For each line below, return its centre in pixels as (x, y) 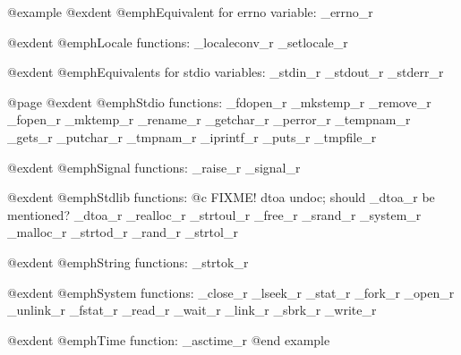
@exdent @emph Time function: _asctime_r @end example (169, 339)
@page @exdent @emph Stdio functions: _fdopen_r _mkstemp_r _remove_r (219, 101)
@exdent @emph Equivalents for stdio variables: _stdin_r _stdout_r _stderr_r (226, 72)
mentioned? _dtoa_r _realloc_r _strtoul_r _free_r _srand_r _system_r (214, 214)
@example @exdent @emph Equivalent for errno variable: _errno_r (190, 12)
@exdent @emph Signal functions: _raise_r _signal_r (154, 167)
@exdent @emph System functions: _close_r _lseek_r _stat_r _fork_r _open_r (231, 292)
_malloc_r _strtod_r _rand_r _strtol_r (123, 232)
